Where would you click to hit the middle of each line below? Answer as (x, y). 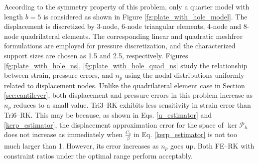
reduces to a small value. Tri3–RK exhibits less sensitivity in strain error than (132, 104)
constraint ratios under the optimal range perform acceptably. (98, 156)
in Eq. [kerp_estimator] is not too (185, 134)
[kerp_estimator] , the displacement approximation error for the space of (114, 124)
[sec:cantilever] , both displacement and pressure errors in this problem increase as (129, 95)
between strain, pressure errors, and (59, 75)
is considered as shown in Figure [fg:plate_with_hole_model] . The (145, 16)
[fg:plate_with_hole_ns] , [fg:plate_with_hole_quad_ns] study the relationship (126, 65)
